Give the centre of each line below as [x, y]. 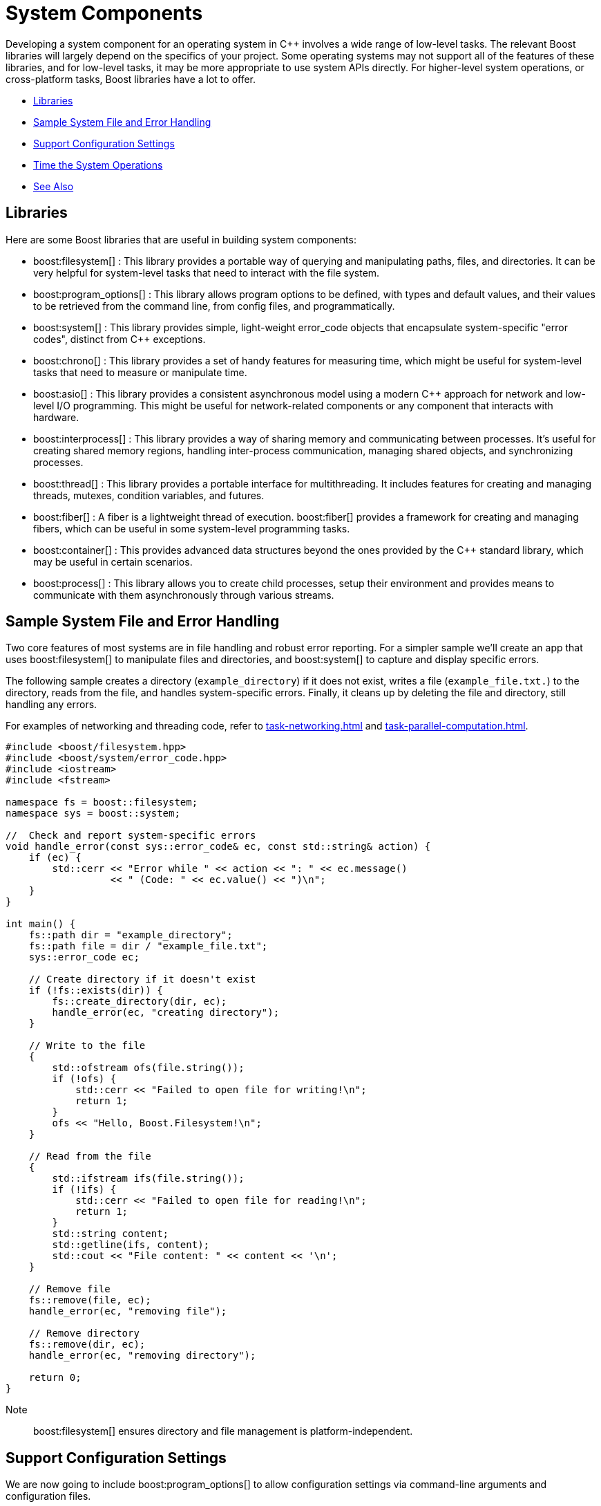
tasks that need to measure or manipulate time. [140, 372]
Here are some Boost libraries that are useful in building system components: [181, 239]
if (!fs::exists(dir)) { [96, 991]
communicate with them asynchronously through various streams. [184, 595]
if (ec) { [55, 858]
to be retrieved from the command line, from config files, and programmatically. [214, 306]
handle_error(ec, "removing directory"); [142, 1356]
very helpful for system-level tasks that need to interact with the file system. [207, 272]
